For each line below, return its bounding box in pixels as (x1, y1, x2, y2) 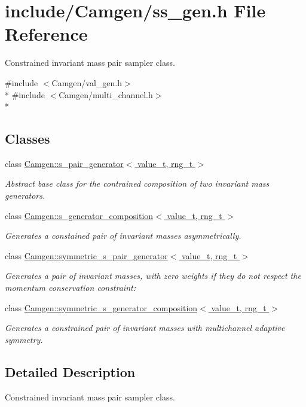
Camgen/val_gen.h (51, 76, 123, 89)
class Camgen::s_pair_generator (5, 157, 124, 169)
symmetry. (5, 333, 43, 345)
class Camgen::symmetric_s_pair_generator (5, 249, 168, 262)
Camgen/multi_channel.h (59, 88, 153, 101)
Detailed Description (5, 362, 136, 381)
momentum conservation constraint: (5, 281, 136, 294)
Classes (5, 129, 50, 148)
